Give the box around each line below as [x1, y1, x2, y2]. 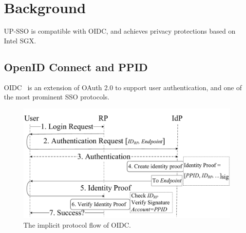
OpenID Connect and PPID [4, 59, 148, 74]
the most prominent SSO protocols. [4, 92, 110, 102]
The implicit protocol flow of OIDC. [23, 219, 131, 230]
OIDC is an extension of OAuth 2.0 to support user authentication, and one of [4, 82, 242, 92]
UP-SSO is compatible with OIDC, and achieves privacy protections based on [4, 26, 236, 36]
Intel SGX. [4, 35, 36, 45]
